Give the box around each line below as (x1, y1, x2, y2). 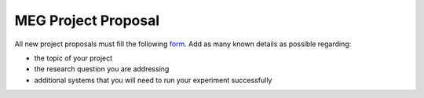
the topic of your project (34, 53, 113, 63)
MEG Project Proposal (14, 12, 160, 29)
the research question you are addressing (34, 64, 170, 74)
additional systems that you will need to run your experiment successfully (34, 75, 272, 85)
